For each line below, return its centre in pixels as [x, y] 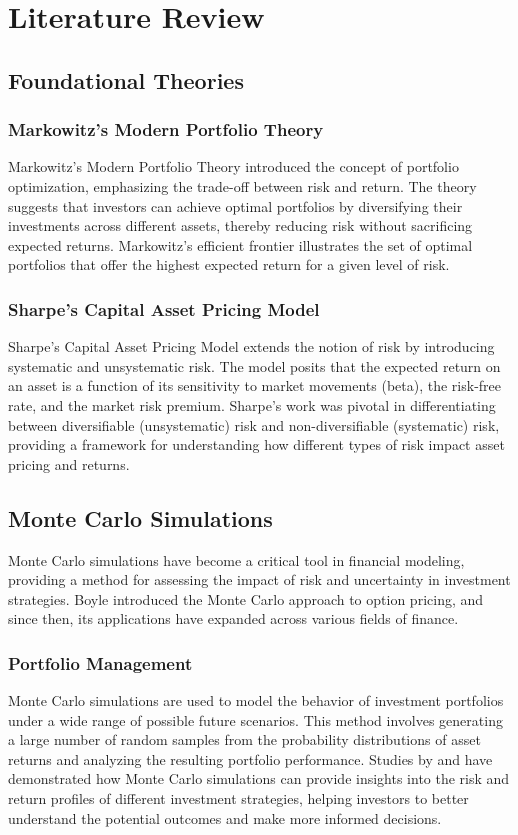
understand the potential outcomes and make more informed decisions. [225, 817]
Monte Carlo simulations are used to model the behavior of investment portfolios [256, 700]
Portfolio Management [100, 662]
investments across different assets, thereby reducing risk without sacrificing [240, 225]
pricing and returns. [69, 463]
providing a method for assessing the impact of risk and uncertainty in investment [259, 579]
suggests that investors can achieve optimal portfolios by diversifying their [235, 205]
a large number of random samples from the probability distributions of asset [244, 739]
